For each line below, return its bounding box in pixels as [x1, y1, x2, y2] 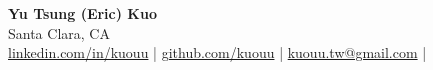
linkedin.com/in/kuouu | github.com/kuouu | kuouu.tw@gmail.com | [8, 42, 427, 63]
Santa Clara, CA [8, 22, 110, 43]
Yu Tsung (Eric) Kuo [8, 3, 157, 23]
